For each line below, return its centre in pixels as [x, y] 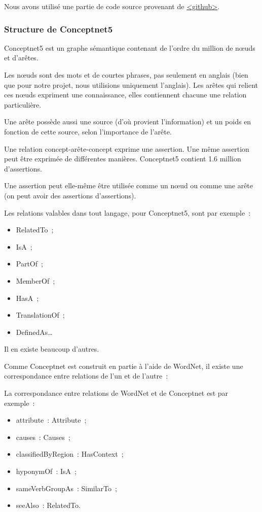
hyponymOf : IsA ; [46, 471]
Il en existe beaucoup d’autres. [52, 349]
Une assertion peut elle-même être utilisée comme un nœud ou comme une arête [129, 185]
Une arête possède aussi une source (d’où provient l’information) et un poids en [128, 122]
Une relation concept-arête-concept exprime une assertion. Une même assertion [127, 148]
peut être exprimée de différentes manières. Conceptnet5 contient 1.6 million [123, 159]
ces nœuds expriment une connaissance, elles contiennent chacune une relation [125, 95]
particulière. [23, 104]
